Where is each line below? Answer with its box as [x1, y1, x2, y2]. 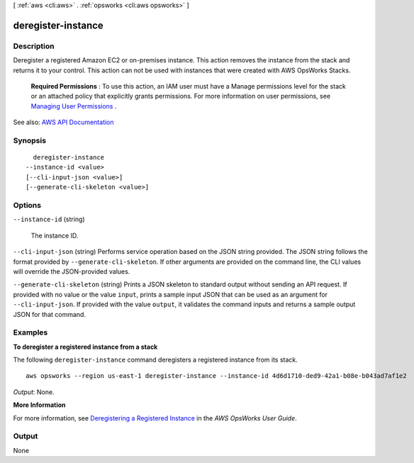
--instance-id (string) [13, 215, 85, 223]
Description [13, 41, 55, 51]
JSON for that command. [13, 310, 86, 318]
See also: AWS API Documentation [13, 118, 114, 127]
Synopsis [13, 135, 46, 145]
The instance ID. [30, 231, 79, 240]
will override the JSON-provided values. [13, 267, 130, 276]
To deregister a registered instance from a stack [13, 342, 158, 351]
